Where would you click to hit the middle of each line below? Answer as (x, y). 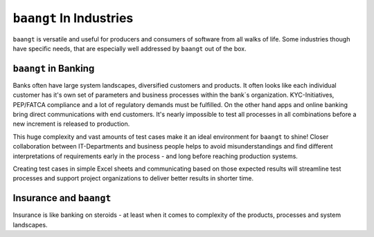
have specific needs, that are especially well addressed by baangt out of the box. (130, 48)
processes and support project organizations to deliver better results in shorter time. (133, 178)
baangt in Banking (54, 68)
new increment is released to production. (71, 124)
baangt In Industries (73, 18)
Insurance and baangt (62, 198)
